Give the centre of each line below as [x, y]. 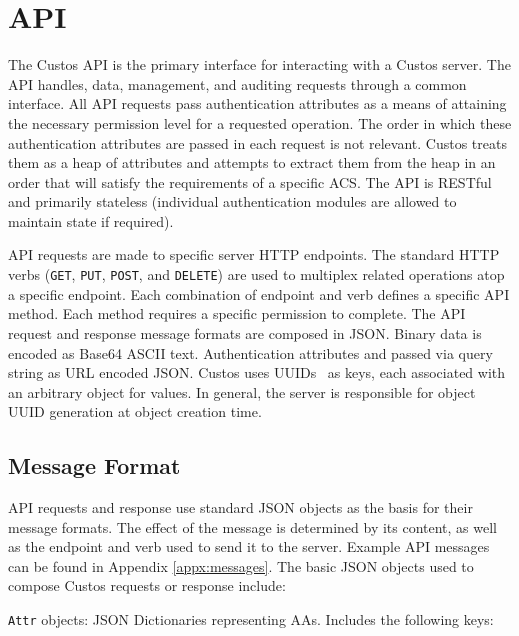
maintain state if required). [91, 220]
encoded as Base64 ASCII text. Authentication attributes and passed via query [250, 352]
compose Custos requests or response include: [147, 585]
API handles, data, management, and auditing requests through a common [237, 83]
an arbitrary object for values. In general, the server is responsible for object [242, 391]
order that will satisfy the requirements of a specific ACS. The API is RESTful [250, 181]
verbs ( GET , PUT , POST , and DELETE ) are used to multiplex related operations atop [256, 274]
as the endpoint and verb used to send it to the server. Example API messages [249, 546]
